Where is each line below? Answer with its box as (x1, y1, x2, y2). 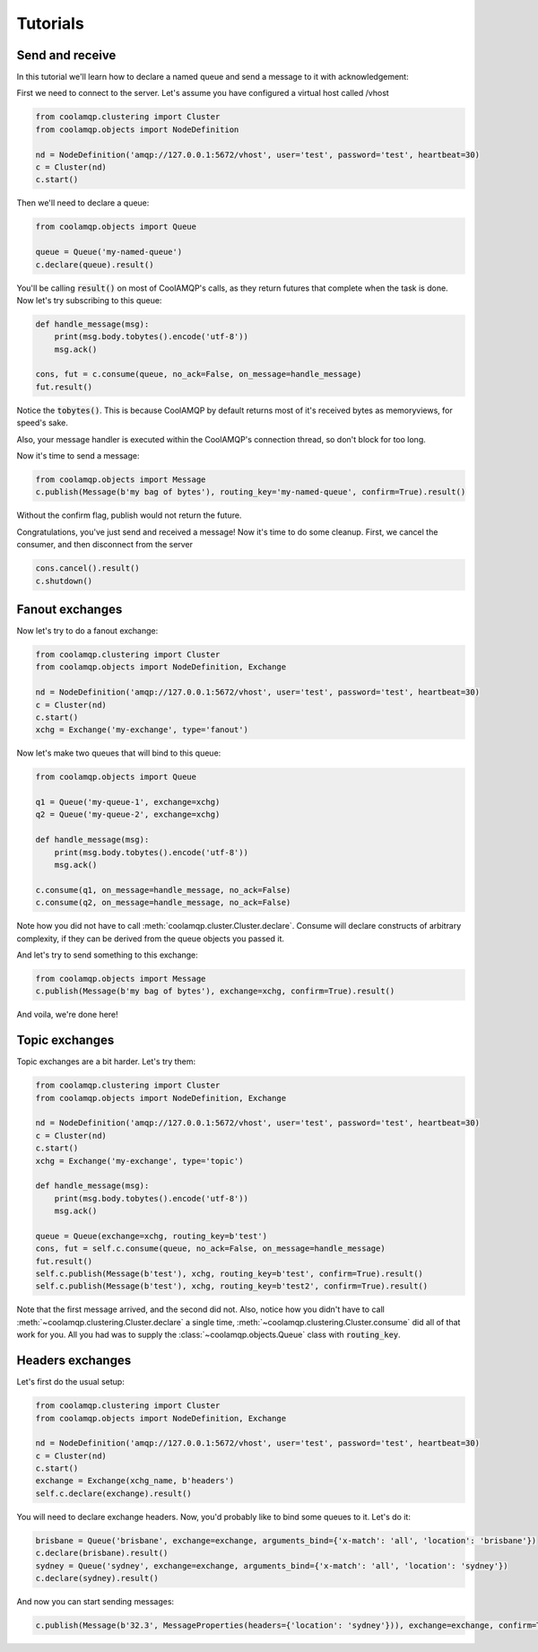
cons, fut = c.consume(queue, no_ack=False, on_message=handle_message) (35, 369, 362, 380)
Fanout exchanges (16, 601, 123, 616)
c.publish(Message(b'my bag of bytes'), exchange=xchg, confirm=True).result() (35, 986, 395, 996)
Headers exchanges (16, 1353, 132, 1368)
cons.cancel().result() (35, 564, 141, 573)
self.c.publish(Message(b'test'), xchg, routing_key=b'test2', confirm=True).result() (35, 1281, 429, 1291)
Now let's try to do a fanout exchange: (16, 625, 159, 636)
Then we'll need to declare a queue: (16, 197, 150, 208)
